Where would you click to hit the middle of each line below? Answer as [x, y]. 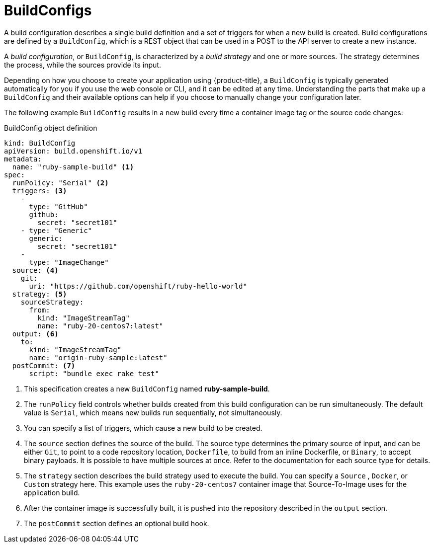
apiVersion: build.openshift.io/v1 [73, 151]
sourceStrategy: [52, 302]
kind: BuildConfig [40, 143]
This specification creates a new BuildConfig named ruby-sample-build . [147, 389]
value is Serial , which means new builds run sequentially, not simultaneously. [153, 412]
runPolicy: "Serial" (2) [60, 183]
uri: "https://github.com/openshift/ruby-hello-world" [138, 286]
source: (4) [35, 270]
